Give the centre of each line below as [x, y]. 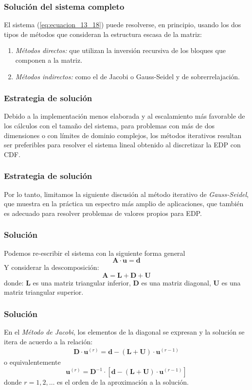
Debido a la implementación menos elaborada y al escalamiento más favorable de [125, 116]
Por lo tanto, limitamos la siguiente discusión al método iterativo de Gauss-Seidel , [126, 194]
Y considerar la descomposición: [52, 267]
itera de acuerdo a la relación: [48, 341]
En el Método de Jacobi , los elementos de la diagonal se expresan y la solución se [124, 332]
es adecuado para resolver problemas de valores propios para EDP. [103, 213]
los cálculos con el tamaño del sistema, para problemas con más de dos [109, 125]
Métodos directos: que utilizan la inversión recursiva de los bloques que [120, 50]
